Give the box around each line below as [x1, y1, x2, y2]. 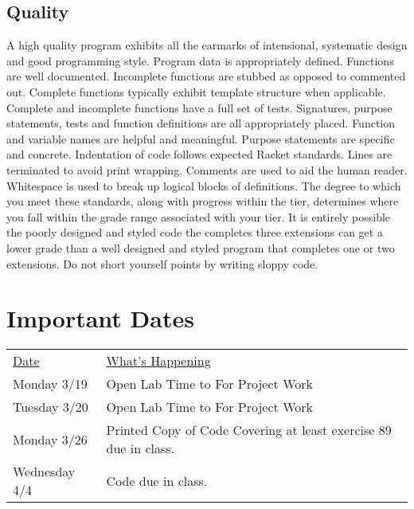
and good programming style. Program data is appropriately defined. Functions [6, 52, 394, 69]
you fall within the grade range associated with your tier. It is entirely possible [6, 208, 391, 225]
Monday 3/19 [13, 374, 88, 393]
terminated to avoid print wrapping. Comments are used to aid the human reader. [6, 161, 408, 178]
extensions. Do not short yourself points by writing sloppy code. [6, 255, 318, 272]
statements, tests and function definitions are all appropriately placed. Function [6, 115, 396, 131]
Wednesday [13, 462, 76, 481]
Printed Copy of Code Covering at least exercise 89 [106, 421, 392, 440]
